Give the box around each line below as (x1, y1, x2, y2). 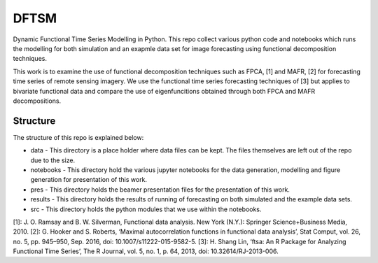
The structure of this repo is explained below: (13, 133, 144, 141)
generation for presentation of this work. (30, 176, 147, 184)
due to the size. (30, 156, 76, 164)
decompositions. (13, 97, 62, 105)
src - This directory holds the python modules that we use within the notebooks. (30, 205, 262, 213)
